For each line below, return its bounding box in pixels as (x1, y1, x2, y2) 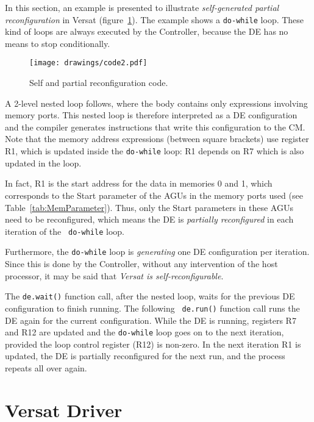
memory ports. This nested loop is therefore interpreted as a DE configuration (5, 109, 298, 121)
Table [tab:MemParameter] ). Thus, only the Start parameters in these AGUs (5, 201, 293, 213)
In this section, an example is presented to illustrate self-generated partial (5, 1, 279, 13)
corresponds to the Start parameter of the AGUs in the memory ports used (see (5, 188, 303, 201)
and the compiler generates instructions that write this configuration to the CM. (5, 120, 305, 133)
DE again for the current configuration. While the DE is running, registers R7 (5, 313, 296, 326)
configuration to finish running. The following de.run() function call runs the (5, 301, 300, 314)
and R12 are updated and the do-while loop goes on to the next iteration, (5, 326, 284, 338)
